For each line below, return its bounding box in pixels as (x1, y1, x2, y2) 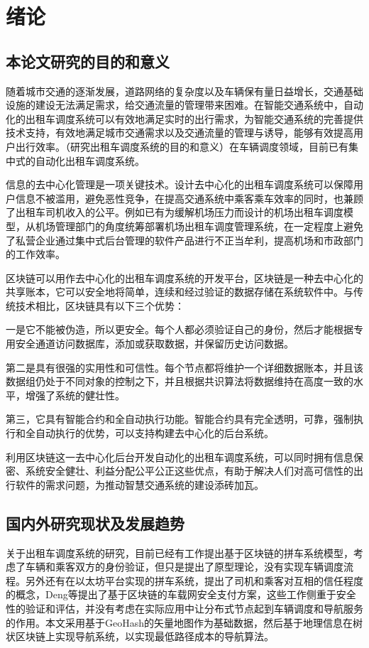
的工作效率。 (6, 247, 65, 261)
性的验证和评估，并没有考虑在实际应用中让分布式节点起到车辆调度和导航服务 (6, 601, 363, 615)
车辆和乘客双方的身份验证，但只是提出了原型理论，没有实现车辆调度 (25, 559, 343, 574)
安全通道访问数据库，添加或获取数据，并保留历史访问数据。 (15, 336, 294, 351)
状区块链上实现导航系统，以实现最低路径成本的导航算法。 (6, 629, 274, 644)
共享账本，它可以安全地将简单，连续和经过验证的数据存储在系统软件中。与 (6, 284, 353, 299)
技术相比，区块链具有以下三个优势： (15, 298, 184, 313)
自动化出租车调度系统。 (35, 153, 145, 168)
